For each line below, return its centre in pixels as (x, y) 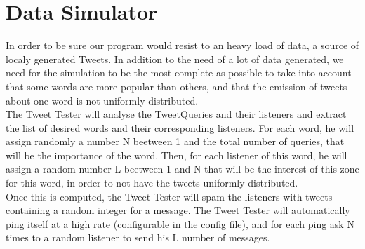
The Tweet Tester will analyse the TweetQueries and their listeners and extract (176, 114)
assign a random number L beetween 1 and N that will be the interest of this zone (182, 169)
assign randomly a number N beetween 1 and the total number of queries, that (175, 141)
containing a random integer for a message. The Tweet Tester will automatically (178, 210)
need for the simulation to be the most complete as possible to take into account (179, 73)
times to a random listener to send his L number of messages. (138, 237)
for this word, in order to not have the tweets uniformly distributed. (152, 183)
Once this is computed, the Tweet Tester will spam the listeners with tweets (169, 196)
